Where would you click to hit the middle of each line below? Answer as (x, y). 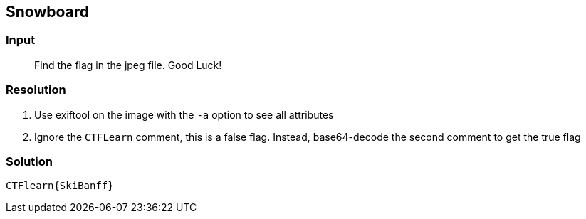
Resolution (36, 90)
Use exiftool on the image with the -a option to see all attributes (184, 114)
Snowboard (48, 12)
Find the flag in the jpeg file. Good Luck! (128, 65)
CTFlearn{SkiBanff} (60, 186)
